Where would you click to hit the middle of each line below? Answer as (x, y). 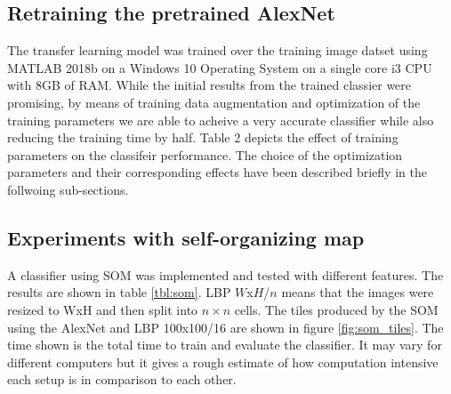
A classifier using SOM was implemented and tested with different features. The (225, 274)
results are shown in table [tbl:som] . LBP (119, 292)
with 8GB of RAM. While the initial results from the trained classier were (209, 85)
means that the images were (358, 292)
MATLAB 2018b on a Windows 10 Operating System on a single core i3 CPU (220, 67)
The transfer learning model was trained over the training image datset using (217, 50)
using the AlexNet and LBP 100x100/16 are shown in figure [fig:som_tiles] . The (225, 327)
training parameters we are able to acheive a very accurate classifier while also (221, 120)
